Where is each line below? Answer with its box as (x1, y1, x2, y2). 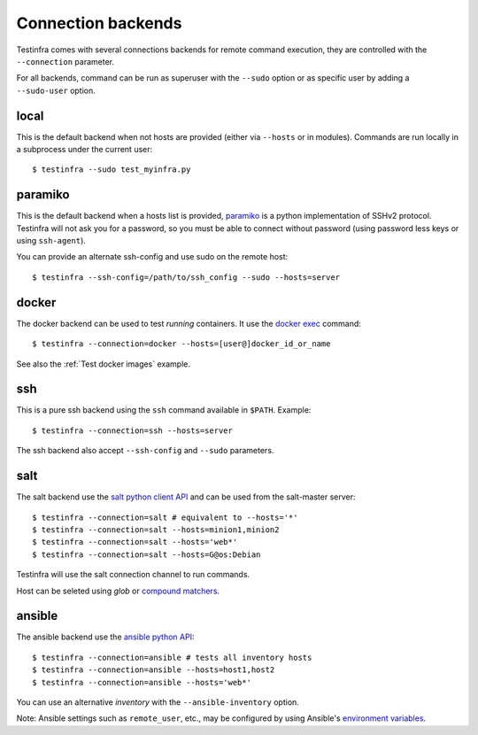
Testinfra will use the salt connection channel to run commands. (16, 569, 251, 580)
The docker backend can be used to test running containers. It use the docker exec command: (16, 318, 362, 329)
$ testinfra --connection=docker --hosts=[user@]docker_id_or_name (32, 339, 331, 349)
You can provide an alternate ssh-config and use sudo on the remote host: (16, 251, 289, 262)
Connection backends (16, 13, 182, 33)
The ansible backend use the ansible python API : (16, 631, 195, 642)
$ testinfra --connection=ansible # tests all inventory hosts (32, 652, 312, 662)
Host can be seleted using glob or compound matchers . (16, 585, 220, 596)
